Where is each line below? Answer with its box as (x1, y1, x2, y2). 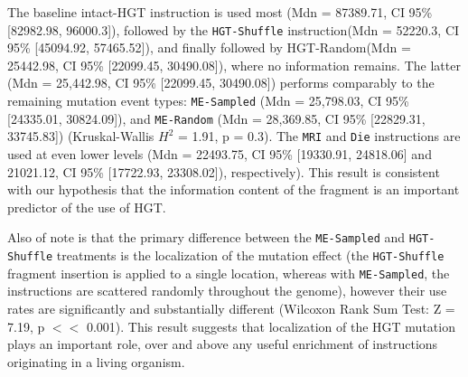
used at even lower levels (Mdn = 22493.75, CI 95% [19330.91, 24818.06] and (7, 145, 432, 163)
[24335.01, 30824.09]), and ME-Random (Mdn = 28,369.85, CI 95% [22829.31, (7, 108, 426, 127)
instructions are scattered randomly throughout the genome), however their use (7, 281, 447, 300)
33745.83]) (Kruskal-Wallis (7, 127, 154, 146)
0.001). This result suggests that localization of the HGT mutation (86, 316, 455, 335)
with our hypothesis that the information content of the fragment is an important (7, 180, 460, 199)
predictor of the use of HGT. (7, 197, 166, 216)
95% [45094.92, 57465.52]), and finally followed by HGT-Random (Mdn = (7, 38, 411, 57)
